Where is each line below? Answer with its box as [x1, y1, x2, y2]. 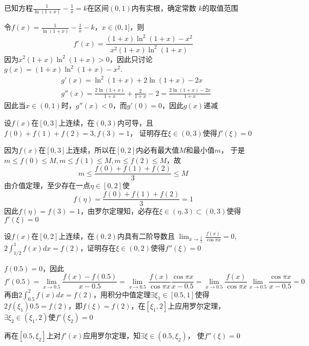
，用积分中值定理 [93, 289, 151, 299]
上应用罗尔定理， [168, 300, 225, 311]
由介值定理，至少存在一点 [4, 180, 90, 191]
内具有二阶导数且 [117, 231, 175, 241]
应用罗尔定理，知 [83, 330, 141, 341]
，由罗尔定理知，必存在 [80, 206, 159, 216]
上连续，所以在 [66, 145, 116, 155]
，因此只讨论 [109, 53, 153, 64]
